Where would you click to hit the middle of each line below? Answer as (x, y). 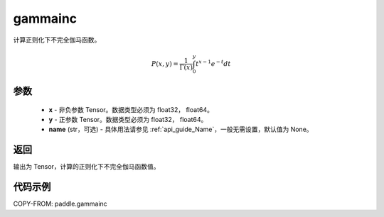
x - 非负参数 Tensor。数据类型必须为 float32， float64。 (131, 109)
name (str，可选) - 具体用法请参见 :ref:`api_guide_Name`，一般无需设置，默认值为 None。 (181, 129)
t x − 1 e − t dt (213, 63)
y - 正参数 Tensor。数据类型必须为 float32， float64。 (128, 120)
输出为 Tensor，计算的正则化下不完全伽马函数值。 (86, 167)
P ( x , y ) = (165, 63)
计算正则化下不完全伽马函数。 (57, 40)
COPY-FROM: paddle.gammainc (60, 204)
